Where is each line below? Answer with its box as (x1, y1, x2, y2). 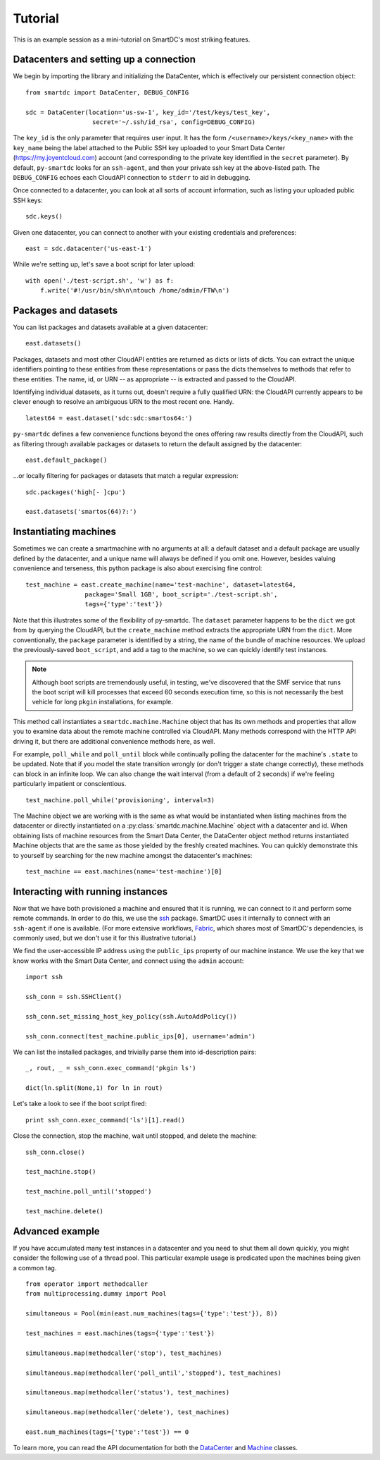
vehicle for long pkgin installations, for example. (32, 698, 174, 706)
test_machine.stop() (25, 1167, 96, 1176)
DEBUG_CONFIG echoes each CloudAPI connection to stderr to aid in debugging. (13, 173, 251, 181)
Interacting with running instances (13, 885, 168, 897)
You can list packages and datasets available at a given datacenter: (13, 323, 208, 331)
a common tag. (13, 1263, 57, 1272)
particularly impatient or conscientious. (13, 780, 127, 788)
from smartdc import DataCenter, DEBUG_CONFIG (25, 88, 189, 97)
